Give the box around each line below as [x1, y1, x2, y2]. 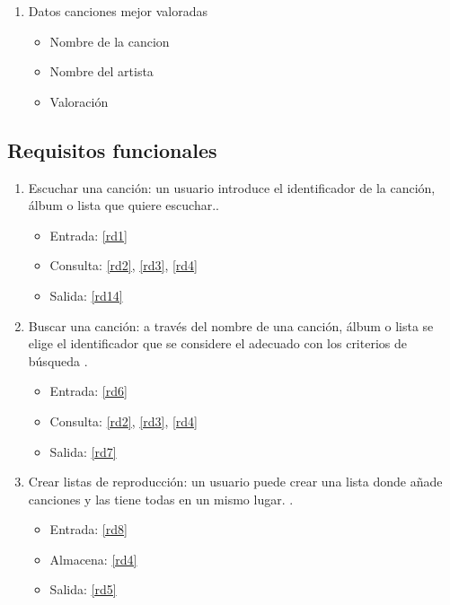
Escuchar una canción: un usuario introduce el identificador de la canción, [28, 178, 436, 197]
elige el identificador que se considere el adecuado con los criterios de [28, 334, 407, 353]
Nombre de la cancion [49, 31, 170, 50]
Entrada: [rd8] [49, 520, 128, 539]
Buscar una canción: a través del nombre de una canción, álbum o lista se [28, 316, 434, 335]
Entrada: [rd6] [49, 381, 128, 400]
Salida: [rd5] [49, 580, 117, 599]
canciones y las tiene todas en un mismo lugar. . [28, 489, 294, 508]
